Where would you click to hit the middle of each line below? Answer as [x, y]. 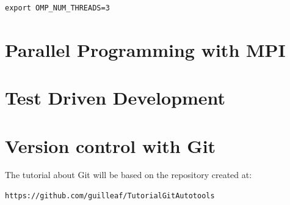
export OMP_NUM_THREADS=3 [57, 8]
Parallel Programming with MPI [145, 49]
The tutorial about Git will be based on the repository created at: [129, 175]
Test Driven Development [115, 98]
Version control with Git [111, 145]
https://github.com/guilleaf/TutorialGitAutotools [110, 196]
